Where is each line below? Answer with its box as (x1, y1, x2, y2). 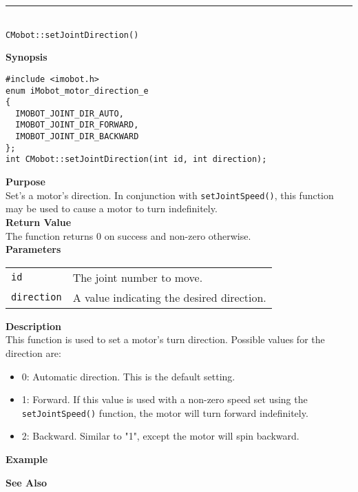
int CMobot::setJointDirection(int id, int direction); (6, 154, 267, 165)
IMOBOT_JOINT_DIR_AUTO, (15, 108, 124, 119)
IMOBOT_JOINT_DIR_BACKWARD (15, 132, 139, 142)
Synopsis (6, 50, 48, 64)
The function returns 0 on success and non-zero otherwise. (6, 228, 251, 243)
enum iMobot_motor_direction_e (6, 85, 149, 96)
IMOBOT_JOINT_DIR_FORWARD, (15, 120, 139, 130)
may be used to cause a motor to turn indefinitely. (6, 201, 218, 216)
